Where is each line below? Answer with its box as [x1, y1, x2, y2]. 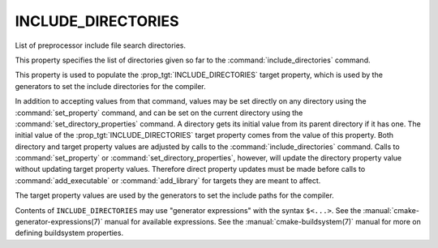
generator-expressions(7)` [15, 217, 103, 227]
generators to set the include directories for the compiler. [15, 81, 206, 91]
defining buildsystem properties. [15, 228, 124, 238]
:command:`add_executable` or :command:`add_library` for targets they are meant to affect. [15, 175, 321, 186]
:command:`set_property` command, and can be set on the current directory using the [15, 108, 303, 118]
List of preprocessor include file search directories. [15, 41, 187, 50]
